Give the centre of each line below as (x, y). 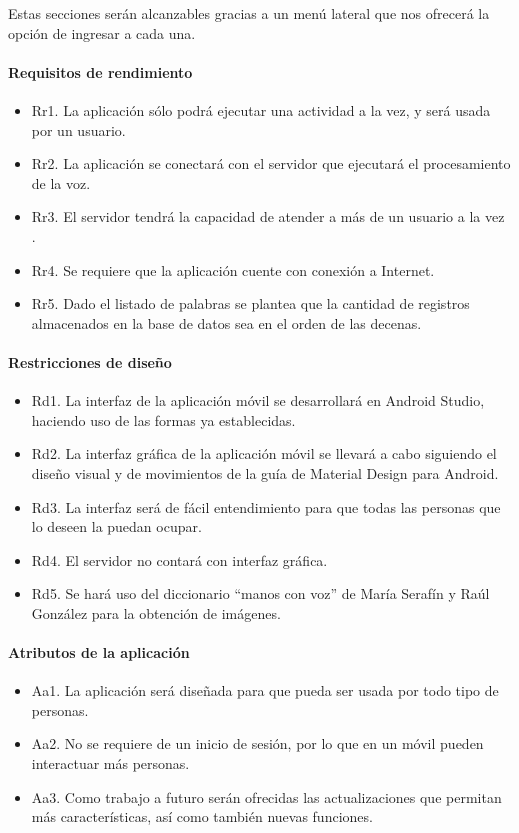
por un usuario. (78, 129)
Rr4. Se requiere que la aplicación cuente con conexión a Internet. (233, 269)
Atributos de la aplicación (99, 652)
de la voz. (61, 182)
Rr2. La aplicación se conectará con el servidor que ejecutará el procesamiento (271, 163)
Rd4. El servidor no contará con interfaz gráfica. (179, 559)
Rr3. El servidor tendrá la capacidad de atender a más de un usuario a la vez (268, 216)
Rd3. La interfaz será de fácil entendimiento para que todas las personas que (266, 506)
